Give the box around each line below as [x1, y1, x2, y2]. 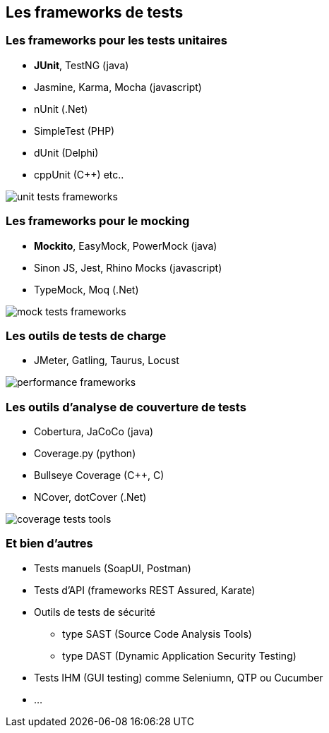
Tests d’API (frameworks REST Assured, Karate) [34, 583, 256, 596]
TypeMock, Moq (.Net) [34, 283, 139, 296]
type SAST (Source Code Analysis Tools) [62, 627, 252, 640]
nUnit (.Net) [34, 102, 88, 115]
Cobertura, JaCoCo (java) [34, 425, 154, 438]
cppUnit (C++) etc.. [34, 168, 124, 181]
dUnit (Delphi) [34, 146, 99, 159]
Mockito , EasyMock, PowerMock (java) [34, 239, 217, 252]
